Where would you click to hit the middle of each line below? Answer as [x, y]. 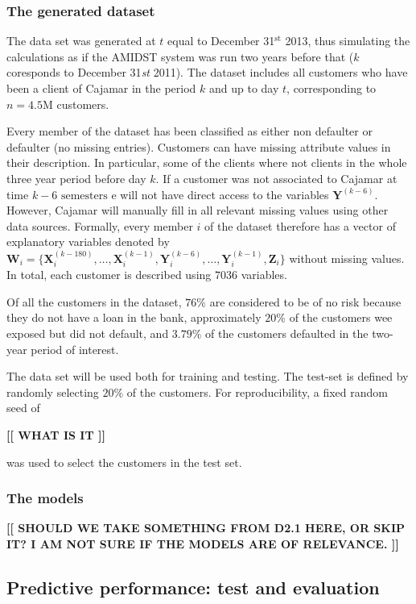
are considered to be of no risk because [305, 301]
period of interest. [75, 349]
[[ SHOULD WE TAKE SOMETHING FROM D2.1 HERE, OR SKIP [206, 528]
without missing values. [347, 258]
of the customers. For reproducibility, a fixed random [257, 392]
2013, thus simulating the [348, 41]
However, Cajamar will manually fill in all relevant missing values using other [198, 210]
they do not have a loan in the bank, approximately [134, 317]
